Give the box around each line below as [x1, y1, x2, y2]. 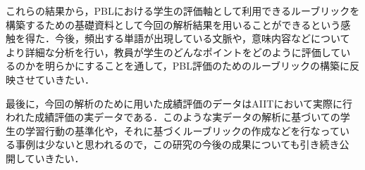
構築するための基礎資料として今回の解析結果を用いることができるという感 [6, 17, 351, 32]
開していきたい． [6, 150, 85, 165]
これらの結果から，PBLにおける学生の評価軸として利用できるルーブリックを [6, 4, 360, 18]
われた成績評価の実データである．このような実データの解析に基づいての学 [6, 110, 350, 124]
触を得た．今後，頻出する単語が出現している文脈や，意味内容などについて [6, 31, 350, 46]
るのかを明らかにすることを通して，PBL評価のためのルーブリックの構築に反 [6, 58, 360, 73]
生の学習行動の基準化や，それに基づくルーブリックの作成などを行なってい [6, 123, 349, 138]
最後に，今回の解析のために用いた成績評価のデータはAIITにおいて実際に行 [6, 96, 352, 110]
